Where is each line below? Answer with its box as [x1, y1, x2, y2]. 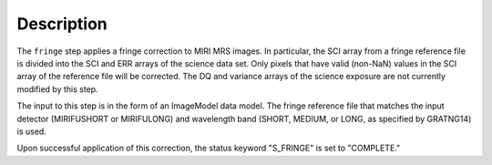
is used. [16, 126, 47, 137]
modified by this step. [16, 83, 99, 95]
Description [16, 14, 108, 34]
